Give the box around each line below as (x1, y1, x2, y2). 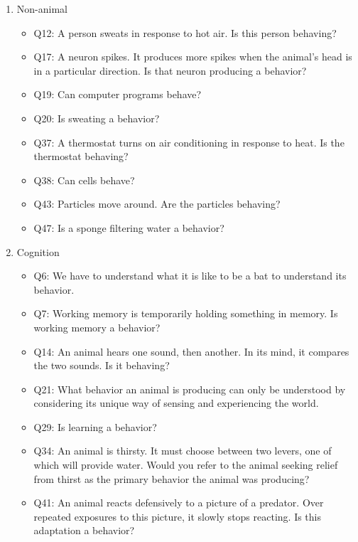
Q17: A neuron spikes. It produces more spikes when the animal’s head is (33, 49, 352, 64)
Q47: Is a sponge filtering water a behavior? (33, 220, 224, 235)
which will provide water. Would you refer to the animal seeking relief (33, 457, 338, 472)
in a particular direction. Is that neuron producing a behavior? (33, 63, 307, 78)
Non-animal (16, 1, 67, 16)
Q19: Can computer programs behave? (33, 87, 202, 102)
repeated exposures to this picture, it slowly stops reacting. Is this (33, 509, 322, 524)
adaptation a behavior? (33, 523, 135, 538)
